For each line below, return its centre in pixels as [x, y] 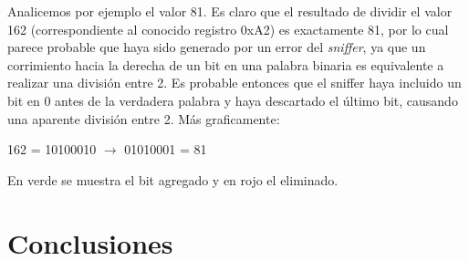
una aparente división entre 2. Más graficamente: [144, 118]
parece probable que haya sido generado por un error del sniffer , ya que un [217, 47]
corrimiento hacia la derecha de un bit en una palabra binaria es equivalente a [226, 64]
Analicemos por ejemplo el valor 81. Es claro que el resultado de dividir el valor [230, 11]
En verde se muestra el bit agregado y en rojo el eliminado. [173, 179]
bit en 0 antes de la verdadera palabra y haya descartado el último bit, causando [233, 100]
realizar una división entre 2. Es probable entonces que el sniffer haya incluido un [234, 83]
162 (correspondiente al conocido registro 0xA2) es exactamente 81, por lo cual [228, 29]
